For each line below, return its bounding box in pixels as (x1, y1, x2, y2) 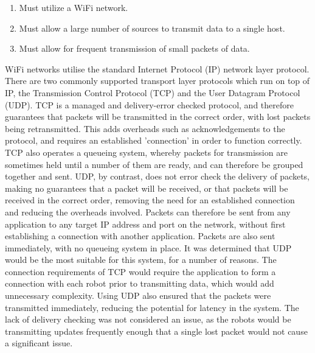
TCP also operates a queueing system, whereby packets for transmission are (5, 145, 288, 158)
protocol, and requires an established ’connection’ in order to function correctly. (5, 134, 302, 147)
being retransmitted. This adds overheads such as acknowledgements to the (5, 122, 285, 135)
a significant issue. (5, 337, 73, 349)
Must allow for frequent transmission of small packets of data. (19, 42, 250, 55)
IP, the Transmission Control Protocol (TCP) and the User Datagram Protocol (5, 86, 300, 99)
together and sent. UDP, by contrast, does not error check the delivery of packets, (5, 170, 310, 183)
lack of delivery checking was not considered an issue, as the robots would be (5, 313, 291, 326)
